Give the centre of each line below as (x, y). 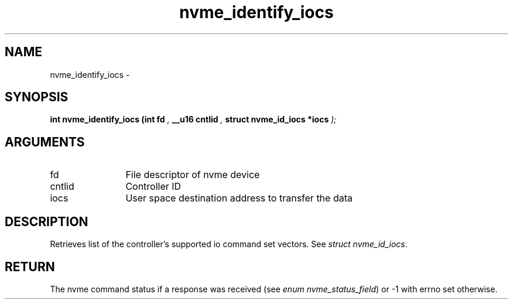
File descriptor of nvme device (193, 175)
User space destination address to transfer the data (239, 198)
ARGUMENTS (45, 142)
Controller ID (153, 187)
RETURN (30, 267)
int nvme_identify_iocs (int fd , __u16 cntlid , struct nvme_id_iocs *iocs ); (193, 119)
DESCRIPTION (47, 221)
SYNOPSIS (37, 97)
